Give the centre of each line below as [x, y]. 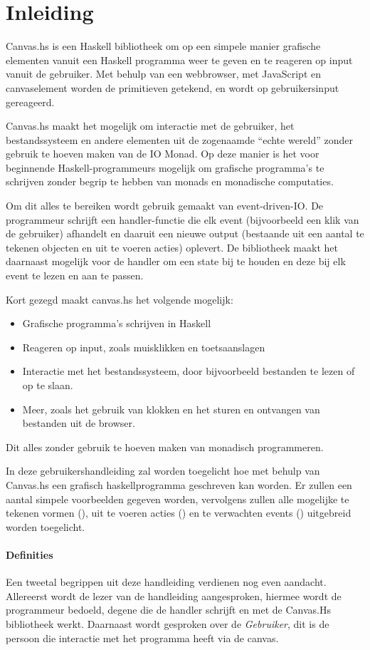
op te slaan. [48, 385]
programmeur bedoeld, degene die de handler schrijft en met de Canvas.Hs [168, 610]
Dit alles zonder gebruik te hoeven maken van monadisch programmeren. [165, 447]
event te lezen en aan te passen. [75, 275]
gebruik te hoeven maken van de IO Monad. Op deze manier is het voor [163, 154]
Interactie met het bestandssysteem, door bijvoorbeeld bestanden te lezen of [189, 371]
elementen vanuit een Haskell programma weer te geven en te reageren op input [179, 60]
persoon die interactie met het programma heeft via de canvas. [142, 638]
